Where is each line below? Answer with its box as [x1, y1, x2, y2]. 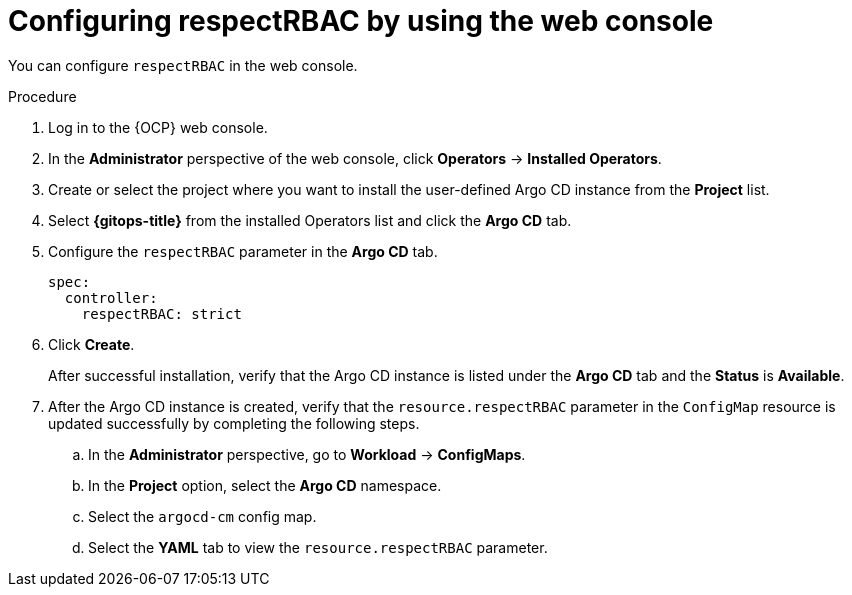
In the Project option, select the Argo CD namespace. [88, 476, 442, 494]
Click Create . [48, 335, 135, 353]
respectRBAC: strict [81, 305, 242, 322]
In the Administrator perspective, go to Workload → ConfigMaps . [88, 445, 526, 463]
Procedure [8, 87, 77, 105]
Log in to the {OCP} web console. [48, 118, 268, 136]
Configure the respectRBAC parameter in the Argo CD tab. [48, 242, 438, 260]
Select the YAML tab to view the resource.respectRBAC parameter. [88, 538, 548, 556]
